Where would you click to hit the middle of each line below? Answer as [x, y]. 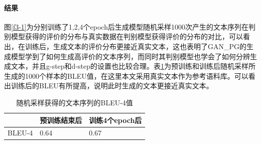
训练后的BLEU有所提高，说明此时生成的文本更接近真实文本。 [112, 86]
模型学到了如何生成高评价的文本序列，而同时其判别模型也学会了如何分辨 [130, 56]
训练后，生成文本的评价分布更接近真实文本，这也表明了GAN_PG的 [136, 46]
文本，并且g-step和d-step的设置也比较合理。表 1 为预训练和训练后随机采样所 [133, 66]
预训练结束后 [61, 120]
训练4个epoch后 [115, 120]
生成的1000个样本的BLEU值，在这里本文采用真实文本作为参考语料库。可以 [126, 76]
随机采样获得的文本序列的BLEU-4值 [75, 102]
